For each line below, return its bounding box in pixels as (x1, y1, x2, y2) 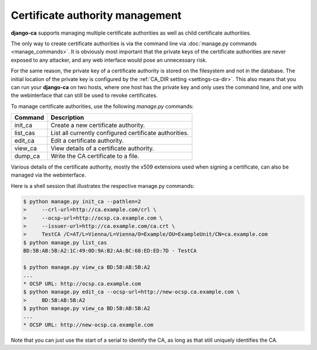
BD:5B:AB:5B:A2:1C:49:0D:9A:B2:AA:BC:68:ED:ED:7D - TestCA (23, 247, 197, 254)
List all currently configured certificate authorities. (50, 129, 189, 137)
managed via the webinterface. (11, 171, 86, 179)
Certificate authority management (11, 9, 182, 22)
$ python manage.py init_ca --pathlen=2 (23, 198, 141, 205)
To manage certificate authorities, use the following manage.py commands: (11, 103, 194, 110)
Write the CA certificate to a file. (50, 152, 140, 160)
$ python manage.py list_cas (23, 239, 107, 246)
